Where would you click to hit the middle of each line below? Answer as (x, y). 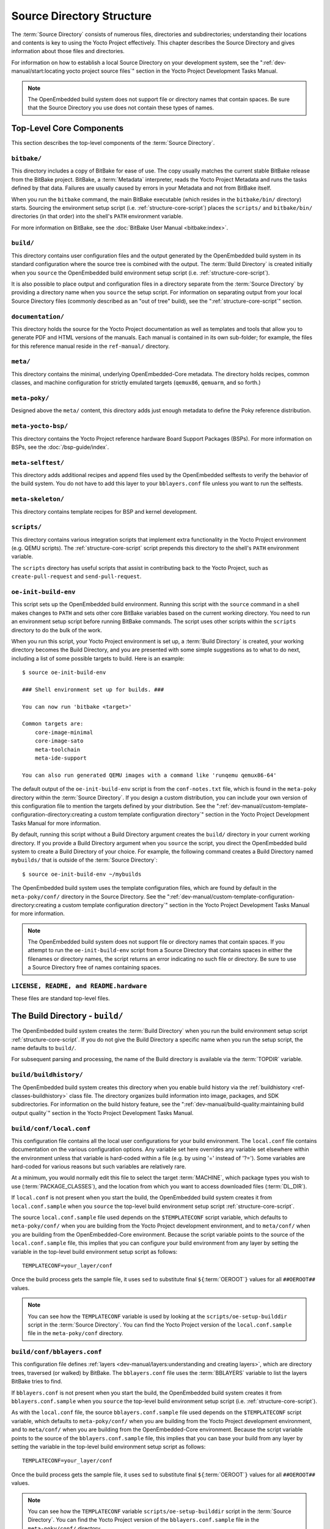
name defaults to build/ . (44, 1048)
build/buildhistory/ (47, 1075)
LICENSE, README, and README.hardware (79, 986)
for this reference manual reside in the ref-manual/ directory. (91, 346)
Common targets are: (53, 724)
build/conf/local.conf (51, 1128)
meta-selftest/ (38, 463)
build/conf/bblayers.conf (57, 1352)
